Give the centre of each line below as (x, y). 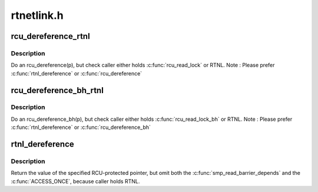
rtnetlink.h (37, 15)
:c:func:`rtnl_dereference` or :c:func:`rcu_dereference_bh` (81, 127)
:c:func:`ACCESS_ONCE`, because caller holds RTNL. (75, 181)
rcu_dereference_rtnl (51, 36)
